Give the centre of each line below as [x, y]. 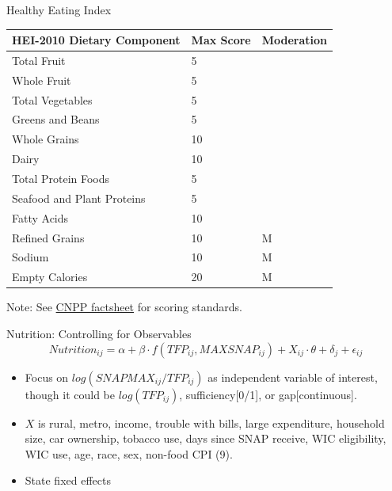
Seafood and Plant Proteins [79, 198]
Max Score [221, 40]
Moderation [295, 40]
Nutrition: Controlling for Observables [99, 333]
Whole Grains [46, 139]
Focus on [47, 377]
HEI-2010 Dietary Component [96, 40]
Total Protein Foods [61, 178]
